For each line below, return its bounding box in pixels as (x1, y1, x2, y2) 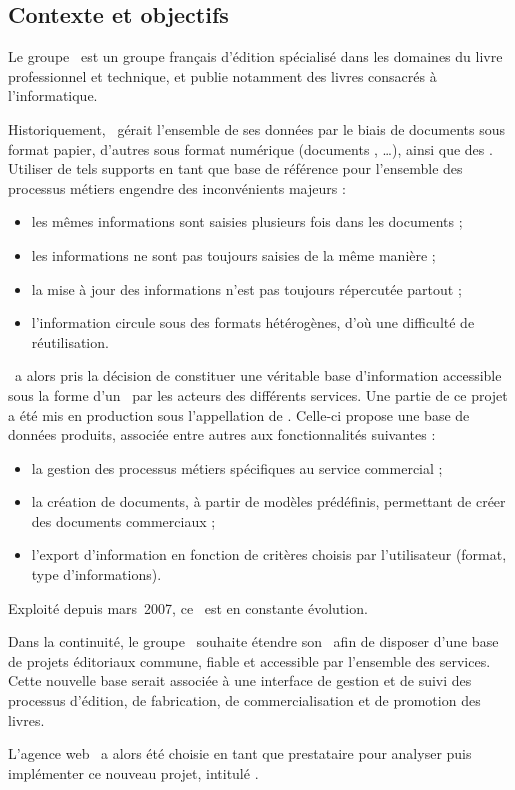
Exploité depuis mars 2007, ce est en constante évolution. (8, 597, 368, 618)
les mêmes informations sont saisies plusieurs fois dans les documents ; (31, 211, 463, 232)
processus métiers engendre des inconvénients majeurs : (8, 177, 346, 198)
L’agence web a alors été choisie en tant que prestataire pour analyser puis (8, 743, 472, 764)
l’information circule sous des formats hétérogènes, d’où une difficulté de (31, 312, 475, 333)
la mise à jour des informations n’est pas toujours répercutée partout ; (31, 278, 462, 299)
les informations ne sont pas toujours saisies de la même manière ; (31, 244, 436, 265)
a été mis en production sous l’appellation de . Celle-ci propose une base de (8, 404, 470, 425)
